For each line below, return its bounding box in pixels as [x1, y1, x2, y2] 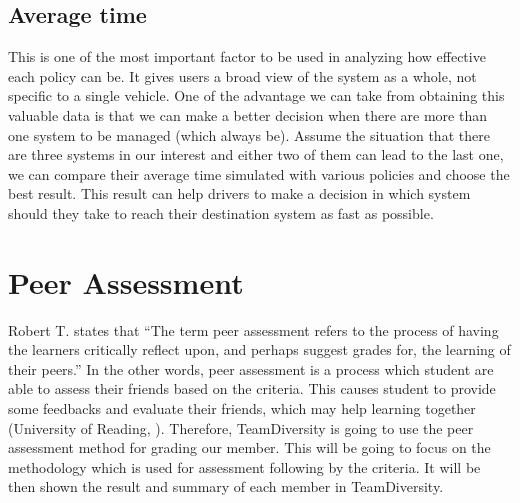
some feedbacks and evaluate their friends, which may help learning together [8, 398, 476, 419]
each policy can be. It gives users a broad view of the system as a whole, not [8, 65, 477, 86]
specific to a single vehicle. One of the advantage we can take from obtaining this [8, 85, 505, 106]
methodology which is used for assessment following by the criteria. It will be [8, 456, 481, 477]
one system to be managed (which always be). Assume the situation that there [8, 124, 490, 145]
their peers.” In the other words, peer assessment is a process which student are [8, 358, 494, 379]
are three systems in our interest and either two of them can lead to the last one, [8, 144, 504, 165]
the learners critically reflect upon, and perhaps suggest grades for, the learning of [8, 339, 511, 360]
